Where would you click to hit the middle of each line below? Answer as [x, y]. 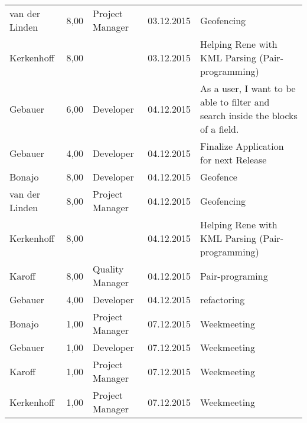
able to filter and [235, 102]
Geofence [219, 177]
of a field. [220, 129]
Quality [108, 269]
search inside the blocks [249, 115]
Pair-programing [234, 276]
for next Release [233, 160]
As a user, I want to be [248, 88]
